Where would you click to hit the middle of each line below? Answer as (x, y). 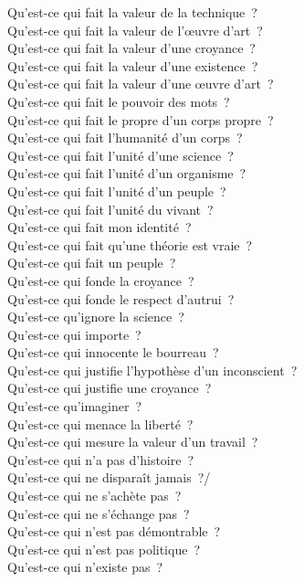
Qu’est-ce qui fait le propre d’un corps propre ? (141, 119)
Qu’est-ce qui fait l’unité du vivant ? (110, 209)
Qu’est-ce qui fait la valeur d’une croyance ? (131, 48)
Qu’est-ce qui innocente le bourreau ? (113, 352)
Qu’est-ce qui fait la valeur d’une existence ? (133, 65)
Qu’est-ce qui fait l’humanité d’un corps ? (125, 138)
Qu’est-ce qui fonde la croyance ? (101, 280)
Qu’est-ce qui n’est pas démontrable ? (114, 531)
